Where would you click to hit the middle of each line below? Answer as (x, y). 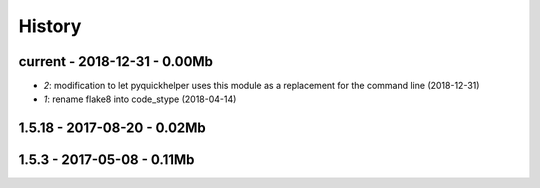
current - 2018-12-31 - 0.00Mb (116, 61)
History (50, 26)
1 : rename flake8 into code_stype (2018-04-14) (140, 99)
